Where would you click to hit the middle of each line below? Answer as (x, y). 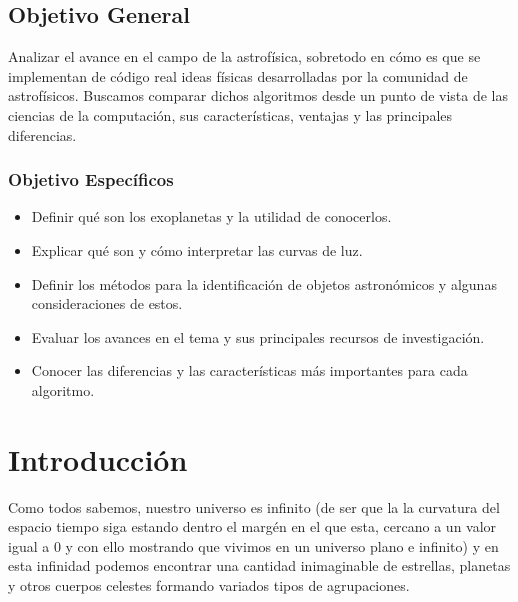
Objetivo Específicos (91, 179)
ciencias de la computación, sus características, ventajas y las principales (230, 114)
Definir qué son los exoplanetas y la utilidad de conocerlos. (211, 216)
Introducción (98, 458)
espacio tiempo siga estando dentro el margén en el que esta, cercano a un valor (252, 526)
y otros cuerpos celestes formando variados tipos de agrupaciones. (209, 585)
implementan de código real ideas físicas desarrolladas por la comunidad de (238, 75)
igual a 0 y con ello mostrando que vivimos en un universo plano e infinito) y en (253, 545)
